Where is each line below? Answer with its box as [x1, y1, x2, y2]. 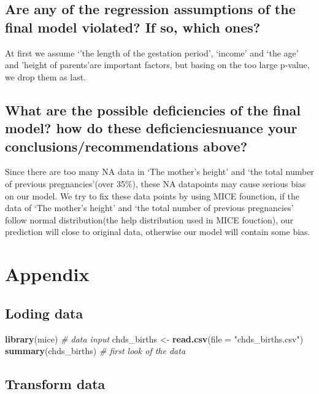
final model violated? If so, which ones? [5, 17, 261, 36]
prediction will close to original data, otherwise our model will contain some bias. [5, 225, 310, 238]
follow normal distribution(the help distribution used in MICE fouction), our [5, 213, 294, 226]
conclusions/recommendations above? [5, 136, 248, 155]
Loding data [5, 303, 83, 322]
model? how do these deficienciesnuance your [5, 118, 298, 137]
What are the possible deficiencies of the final [5, 100, 301, 119]
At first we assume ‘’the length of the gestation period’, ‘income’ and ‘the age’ [5, 46, 299, 59]
